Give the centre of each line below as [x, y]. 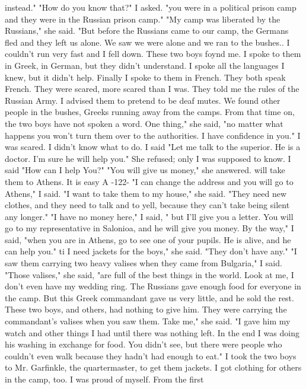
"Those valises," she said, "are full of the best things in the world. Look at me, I [149, 274]
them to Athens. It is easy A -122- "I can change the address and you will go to [149, 181]
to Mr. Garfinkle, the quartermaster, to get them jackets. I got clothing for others [153, 367]
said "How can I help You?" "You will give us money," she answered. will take [145, 170]
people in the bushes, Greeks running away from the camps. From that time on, [150, 112]
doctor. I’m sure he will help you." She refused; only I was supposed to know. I [148, 158]
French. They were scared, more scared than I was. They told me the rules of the [152, 89]
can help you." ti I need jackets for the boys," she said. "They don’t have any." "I [151, 251]
